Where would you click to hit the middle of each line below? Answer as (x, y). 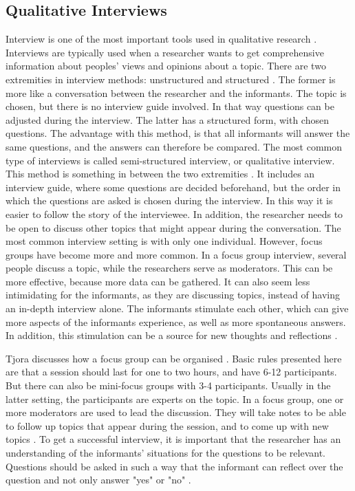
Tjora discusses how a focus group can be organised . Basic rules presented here (174, 358)
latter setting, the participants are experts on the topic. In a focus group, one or (175, 399)
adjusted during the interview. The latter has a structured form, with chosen (167, 119)
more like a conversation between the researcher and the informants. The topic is (176, 92)
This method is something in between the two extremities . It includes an (160, 174)
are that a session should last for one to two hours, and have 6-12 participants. (171, 372)
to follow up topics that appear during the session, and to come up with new (167, 425)
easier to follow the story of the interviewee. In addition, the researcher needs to (174, 214)
